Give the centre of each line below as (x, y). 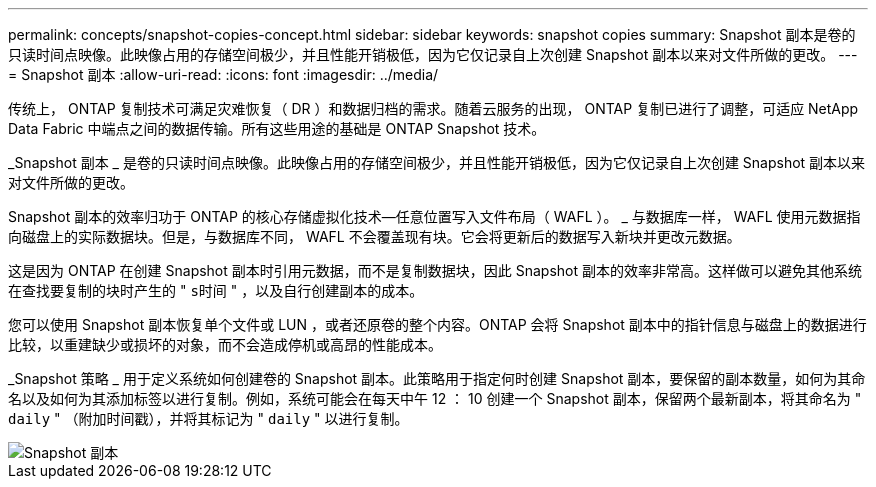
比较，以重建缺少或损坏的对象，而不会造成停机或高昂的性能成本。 (225, 344)
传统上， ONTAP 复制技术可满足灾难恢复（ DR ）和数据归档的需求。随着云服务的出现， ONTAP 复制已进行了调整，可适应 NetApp (433, 108)
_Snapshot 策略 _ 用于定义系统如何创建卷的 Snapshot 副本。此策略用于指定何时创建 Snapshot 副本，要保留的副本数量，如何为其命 (437, 378)
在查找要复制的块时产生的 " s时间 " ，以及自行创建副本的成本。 (216, 290)
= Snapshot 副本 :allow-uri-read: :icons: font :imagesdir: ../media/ (223, 74)
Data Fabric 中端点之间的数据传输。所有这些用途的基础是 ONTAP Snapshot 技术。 (277, 128)
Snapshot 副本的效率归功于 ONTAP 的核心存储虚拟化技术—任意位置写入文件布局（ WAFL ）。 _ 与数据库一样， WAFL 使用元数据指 (434, 216)
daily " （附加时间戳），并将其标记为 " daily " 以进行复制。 (208, 418)
